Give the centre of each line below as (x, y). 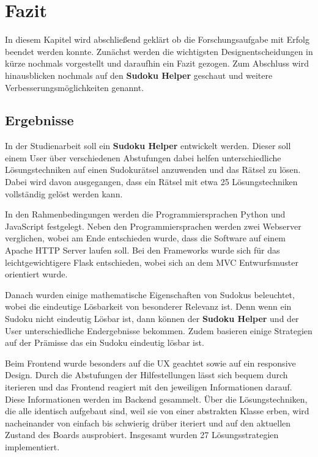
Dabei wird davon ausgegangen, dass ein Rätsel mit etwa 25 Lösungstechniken (151, 182)
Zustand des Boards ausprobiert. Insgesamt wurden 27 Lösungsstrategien (142, 435)
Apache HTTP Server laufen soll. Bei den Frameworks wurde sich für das (142, 250)
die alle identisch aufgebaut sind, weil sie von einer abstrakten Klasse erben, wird (157, 411)
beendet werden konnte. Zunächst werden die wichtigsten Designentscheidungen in (159, 51)
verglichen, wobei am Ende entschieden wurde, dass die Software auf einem (146, 238)
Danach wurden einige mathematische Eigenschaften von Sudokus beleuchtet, (150, 294)
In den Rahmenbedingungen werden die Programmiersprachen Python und (145, 214)
